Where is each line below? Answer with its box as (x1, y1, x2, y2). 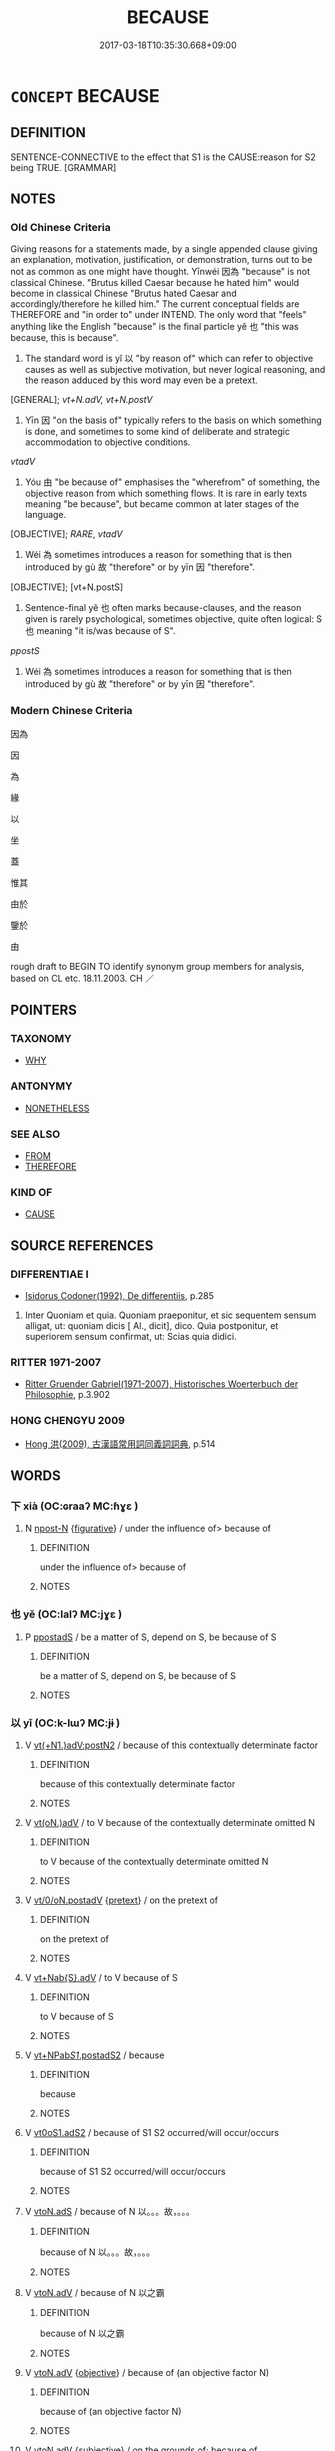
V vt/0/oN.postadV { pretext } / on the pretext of (24, 1894, 219, 1906)
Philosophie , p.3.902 (24, 1389, 110, 1401)
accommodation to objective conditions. (24, 436, 191, 448)
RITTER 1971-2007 (10, 1355, 102, 1369)
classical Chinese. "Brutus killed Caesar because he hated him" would (10, 277, 300, 289)
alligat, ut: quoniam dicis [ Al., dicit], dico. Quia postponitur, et (24, 1320, 279, 1331)
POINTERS (10, 1002, 78, 1019)
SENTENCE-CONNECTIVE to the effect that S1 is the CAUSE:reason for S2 (10, 151, 317, 163)
